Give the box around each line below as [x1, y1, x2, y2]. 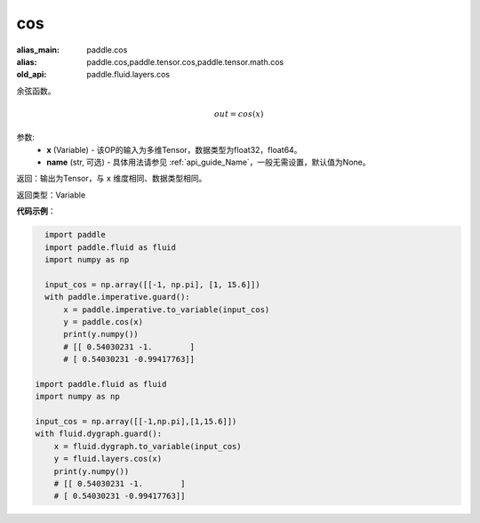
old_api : [16, 69, 47, 80]
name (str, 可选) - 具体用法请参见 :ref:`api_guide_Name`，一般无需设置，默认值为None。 [46, 157, 371, 168]
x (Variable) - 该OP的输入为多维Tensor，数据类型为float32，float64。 [46, 144, 302, 155]
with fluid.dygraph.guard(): [35, 429, 163, 439]
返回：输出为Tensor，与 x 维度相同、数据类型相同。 [16, 173, 207, 184]
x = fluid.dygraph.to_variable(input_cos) [53, 441, 242, 451]
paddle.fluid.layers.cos [86, 69, 171, 80]
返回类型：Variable [16, 189, 86, 200]
